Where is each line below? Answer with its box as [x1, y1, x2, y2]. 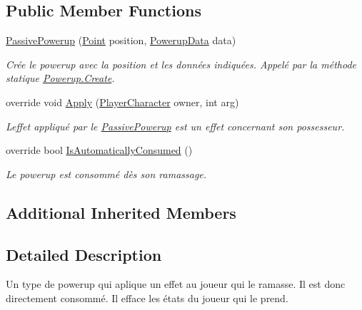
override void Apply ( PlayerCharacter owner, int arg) [6, 94, 239, 109]
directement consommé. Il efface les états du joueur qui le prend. [6, 290, 288, 305]
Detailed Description [6, 243, 162, 265]
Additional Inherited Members [6, 201, 236, 223]
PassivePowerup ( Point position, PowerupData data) [6, 33, 236, 48]
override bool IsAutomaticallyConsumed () [6, 143, 193, 157]
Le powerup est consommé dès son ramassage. [6, 166, 207, 181]
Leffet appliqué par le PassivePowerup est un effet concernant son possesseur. [6, 118, 345, 133]
